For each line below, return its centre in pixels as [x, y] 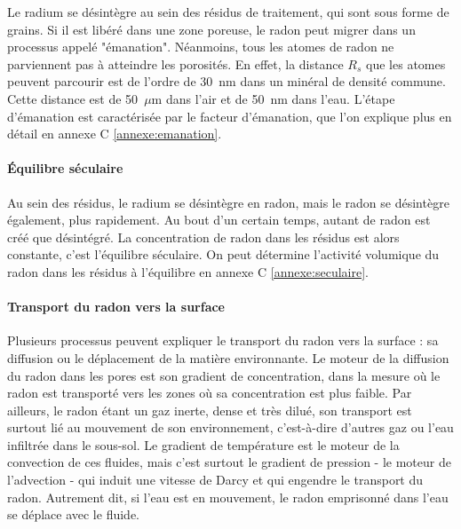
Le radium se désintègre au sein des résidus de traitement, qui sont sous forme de [228, 12]
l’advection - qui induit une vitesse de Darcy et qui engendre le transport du [215, 480]
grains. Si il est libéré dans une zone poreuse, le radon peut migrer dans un [211, 29]
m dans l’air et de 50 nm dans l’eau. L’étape [273, 98]
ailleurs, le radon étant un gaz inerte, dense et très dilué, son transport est [210, 410]
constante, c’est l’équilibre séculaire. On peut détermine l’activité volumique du [223, 254]
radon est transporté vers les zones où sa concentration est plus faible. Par [210, 393]
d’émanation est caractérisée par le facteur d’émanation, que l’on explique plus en [230, 116]
